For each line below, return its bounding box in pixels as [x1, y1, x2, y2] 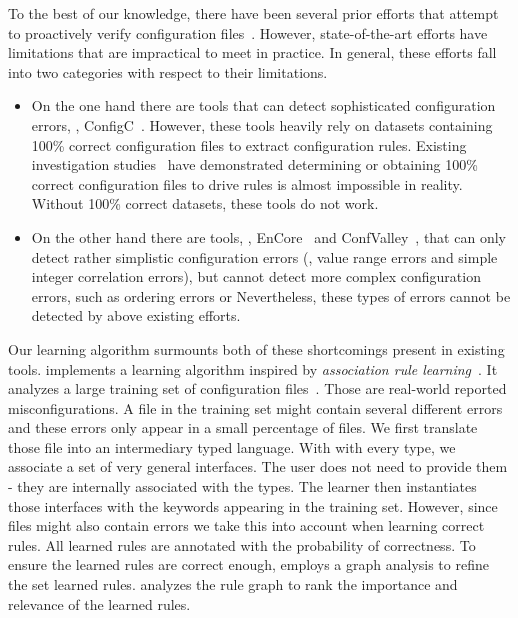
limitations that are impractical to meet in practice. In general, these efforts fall [8, 42, 497, 63]
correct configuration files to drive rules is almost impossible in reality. [31, 173, 463, 194]
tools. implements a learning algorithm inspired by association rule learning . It [8, 358, 498, 379]
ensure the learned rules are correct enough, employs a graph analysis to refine [8, 554, 489, 575]
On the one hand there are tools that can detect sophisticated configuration [31, 95, 496, 116]
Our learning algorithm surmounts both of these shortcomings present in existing [8, 338, 505, 359]
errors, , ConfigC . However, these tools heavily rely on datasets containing [31, 114, 493, 135]
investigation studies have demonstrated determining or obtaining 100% [31, 154, 478, 175]
